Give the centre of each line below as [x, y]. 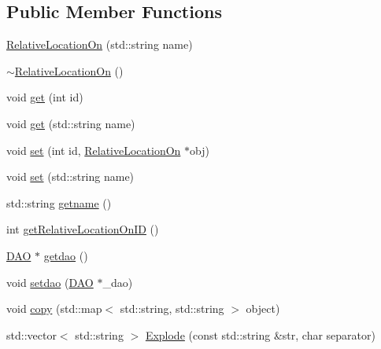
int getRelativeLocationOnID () [83, 229]
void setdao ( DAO [50, 282]
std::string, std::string [172, 309]
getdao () [66, 255]
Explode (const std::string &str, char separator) [260, 334]
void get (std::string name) [71, 123]
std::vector [31, 334]
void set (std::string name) [70, 176]
